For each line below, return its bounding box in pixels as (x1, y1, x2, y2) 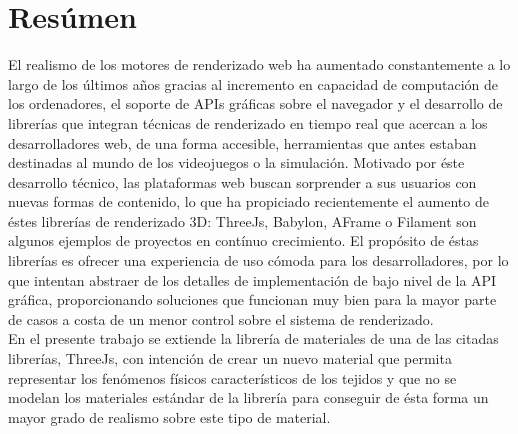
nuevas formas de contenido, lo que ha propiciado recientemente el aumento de (8, 191, 489, 212)
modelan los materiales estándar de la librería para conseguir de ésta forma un (8, 387, 489, 408)
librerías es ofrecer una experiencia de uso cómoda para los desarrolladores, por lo (8, 250, 509, 271)
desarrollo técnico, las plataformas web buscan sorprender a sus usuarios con (8, 171, 477, 192)
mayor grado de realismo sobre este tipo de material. (8, 406, 331, 427)
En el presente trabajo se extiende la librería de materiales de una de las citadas (8, 328, 499, 349)
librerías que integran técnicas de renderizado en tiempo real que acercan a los (8, 112, 488, 133)
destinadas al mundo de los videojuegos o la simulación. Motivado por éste (8, 152, 465, 173)
